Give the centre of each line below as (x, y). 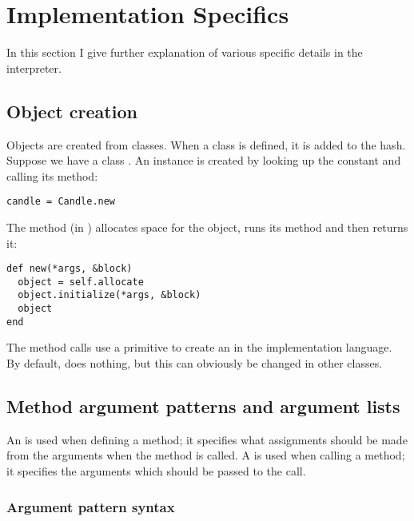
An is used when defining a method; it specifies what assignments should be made (207, 439)
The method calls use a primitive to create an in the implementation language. (199, 347)
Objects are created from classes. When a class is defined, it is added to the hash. (206, 144)
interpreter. (34, 68)
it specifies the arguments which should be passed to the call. (156, 471)
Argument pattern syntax (91, 506)
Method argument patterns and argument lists (203, 406)
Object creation (72, 111)
